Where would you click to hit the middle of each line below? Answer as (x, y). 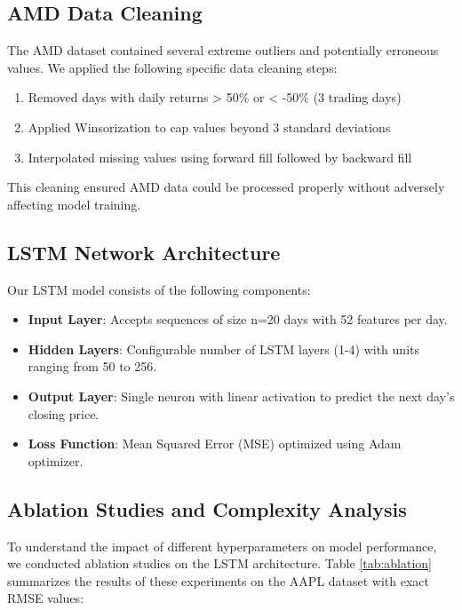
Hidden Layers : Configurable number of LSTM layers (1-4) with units (223, 349)
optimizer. (56, 460)
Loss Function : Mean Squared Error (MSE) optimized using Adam (215, 444)
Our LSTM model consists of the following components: (159, 289)
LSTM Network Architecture (144, 252)
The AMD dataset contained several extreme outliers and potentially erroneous (223, 50)
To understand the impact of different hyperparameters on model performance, (222, 546)
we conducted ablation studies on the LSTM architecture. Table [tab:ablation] (220, 563)
